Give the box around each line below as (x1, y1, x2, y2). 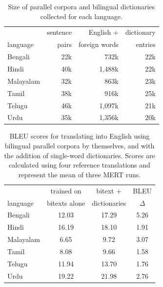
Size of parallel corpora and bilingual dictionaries (8, 1, 155, 11)
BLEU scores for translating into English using (9, 131, 150, 141)
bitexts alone (46, 197, 85, 208)
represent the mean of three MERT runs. (18, 169, 141, 179)
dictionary (125, 27, 156, 37)
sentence (46, 27, 72, 37)
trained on (50, 185, 81, 195)
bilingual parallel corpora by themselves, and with (4, 141, 155, 151)
